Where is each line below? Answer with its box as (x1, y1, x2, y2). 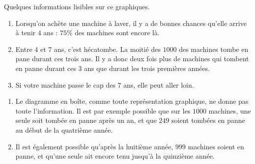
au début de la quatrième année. (15, 124, 113, 135)
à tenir (15, 27, 36, 38)
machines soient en (188, 141, 244, 151)
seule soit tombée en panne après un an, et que (15, 115, 157, 125)
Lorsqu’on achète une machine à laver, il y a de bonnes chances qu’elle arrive (15, 18, 247, 28)
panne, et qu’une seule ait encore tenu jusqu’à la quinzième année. (15, 151, 215, 161)
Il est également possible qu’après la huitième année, (15, 141, 173, 151)
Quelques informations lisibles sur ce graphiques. (4, 1, 150, 11)
